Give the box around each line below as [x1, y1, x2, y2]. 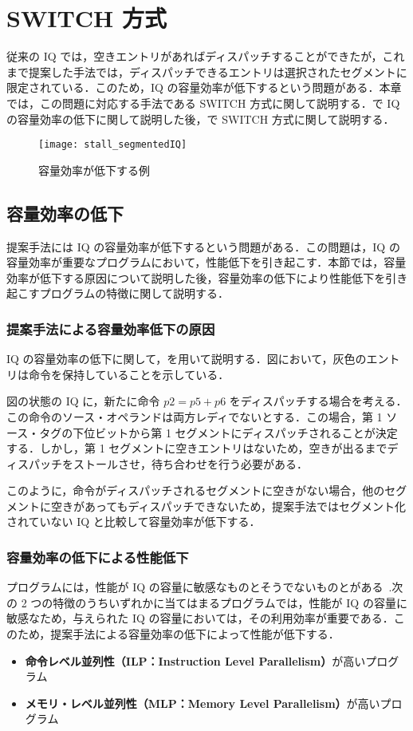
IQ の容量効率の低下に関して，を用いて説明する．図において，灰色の [6, 350, 367, 367]
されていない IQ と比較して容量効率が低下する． [6, 513, 261, 530]
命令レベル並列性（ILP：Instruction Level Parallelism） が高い [25, 652, 366, 669]
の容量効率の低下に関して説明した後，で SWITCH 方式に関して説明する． [6, 110, 395, 127]
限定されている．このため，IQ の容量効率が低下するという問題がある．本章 [6, 79, 402, 96]
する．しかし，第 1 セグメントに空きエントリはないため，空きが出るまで [6, 440, 387, 456]
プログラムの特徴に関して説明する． [39, 285, 229, 302]
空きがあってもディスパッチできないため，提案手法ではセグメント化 [50, 497, 406, 514]
